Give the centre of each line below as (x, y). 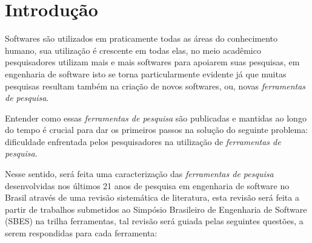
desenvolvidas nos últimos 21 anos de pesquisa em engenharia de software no (147, 185)
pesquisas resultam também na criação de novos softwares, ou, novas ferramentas (155, 86)
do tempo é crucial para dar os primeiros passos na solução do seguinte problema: (157, 130)
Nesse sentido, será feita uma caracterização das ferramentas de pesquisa (139, 174)
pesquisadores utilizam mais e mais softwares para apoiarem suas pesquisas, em (152, 62)
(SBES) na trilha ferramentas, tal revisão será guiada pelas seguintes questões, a (154, 221)
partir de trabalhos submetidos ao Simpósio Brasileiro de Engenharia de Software (156, 209)
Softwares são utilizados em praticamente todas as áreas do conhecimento (141, 38)
